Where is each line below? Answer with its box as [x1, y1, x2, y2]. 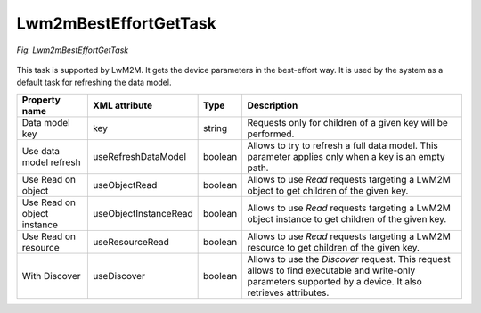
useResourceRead [92, 235, 169, 248]
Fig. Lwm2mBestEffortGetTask [16, 45, 129, 55]
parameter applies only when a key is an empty [247, 150, 445, 162]
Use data [21, 144, 60, 157]
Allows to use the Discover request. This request [247, 252, 451, 265]
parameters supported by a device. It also [247, 275, 422, 287]
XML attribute [92, 99, 153, 111]
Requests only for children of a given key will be [247, 116, 449, 128]
